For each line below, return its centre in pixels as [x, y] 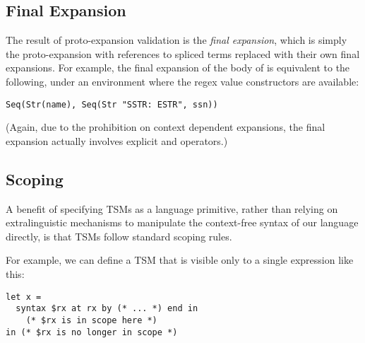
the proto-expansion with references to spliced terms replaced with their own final [183, 53]
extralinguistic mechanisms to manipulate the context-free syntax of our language [182, 222]
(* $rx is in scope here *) [91, 320]
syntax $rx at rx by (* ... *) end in [107, 309]
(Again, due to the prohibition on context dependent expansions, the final [166, 127]
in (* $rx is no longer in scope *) [92, 332]
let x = [24, 297]
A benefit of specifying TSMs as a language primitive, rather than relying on [172, 208]
